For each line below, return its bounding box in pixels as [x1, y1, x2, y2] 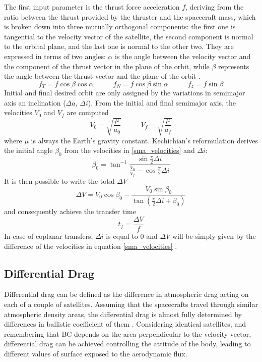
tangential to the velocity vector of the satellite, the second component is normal [4, 31, 253, 41]
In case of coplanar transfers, [4, 231, 93, 241]
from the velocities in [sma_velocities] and [64, 145, 195, 156]
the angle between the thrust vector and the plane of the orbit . [4, 71, 201, 81]
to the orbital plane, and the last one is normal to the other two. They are [4, 41, 234, 51]
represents [218, 61, 249, 71]
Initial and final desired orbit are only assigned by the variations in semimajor [4, 87, 245, 98]
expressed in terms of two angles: [4, 50, 106, 61]
